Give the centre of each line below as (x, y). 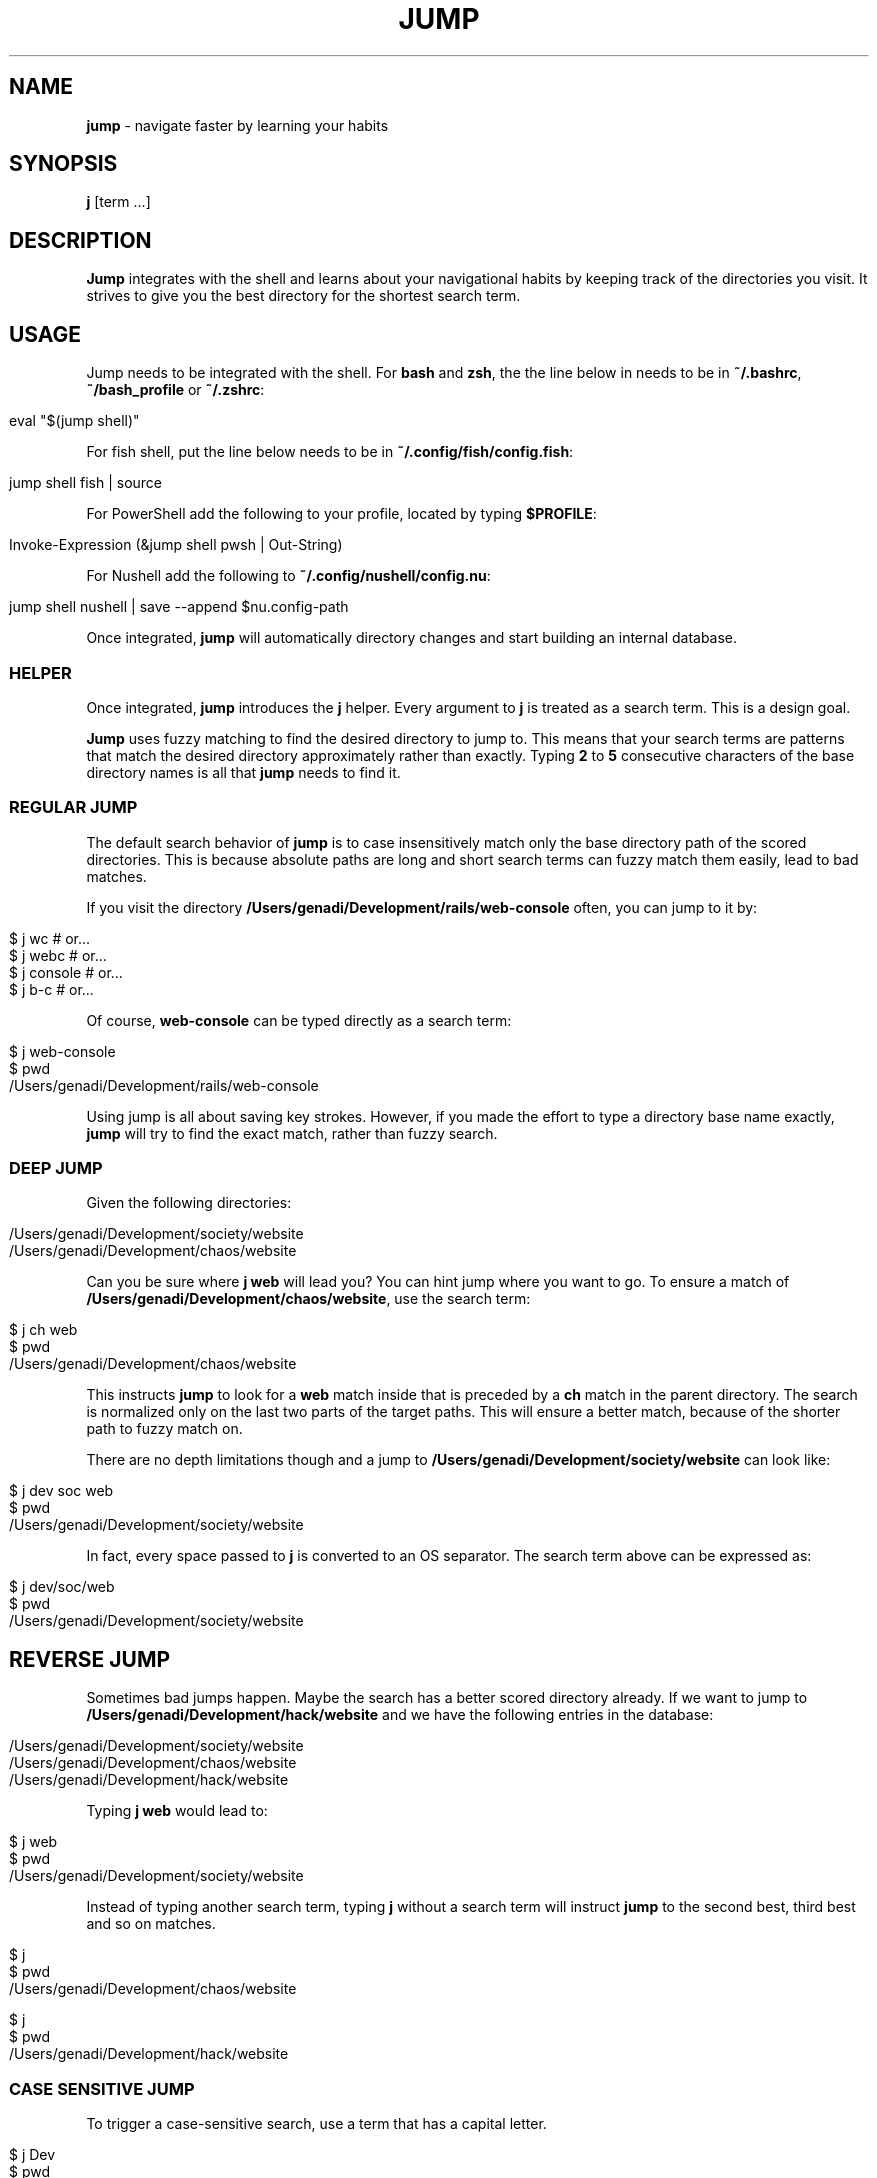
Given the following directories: (189, 1203)
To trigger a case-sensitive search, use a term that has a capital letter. (316, 2123)
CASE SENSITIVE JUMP (102, 2088)
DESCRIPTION (80, 240)
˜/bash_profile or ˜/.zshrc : (175, 390)
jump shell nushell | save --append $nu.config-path (179, 607)
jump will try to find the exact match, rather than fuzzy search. (292, 1133)
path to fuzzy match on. (164, 1429)
